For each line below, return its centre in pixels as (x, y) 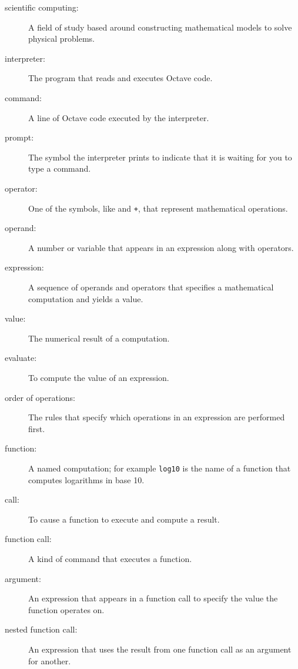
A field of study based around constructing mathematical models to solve (160, 27)
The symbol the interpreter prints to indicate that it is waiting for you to (160, 157)
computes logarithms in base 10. (86, 479)
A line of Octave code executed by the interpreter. (119, 117)
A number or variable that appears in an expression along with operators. (161, 247)
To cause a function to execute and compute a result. (124, 519)
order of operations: (40, 397)
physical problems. (61, 39)
